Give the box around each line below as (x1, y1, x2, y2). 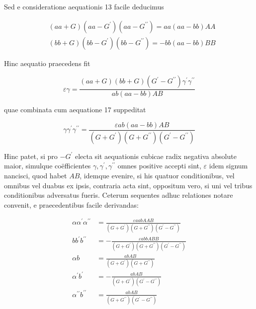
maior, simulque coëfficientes (4, 160, 91, 171)
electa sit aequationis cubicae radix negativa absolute (75, 151, 237, 161)
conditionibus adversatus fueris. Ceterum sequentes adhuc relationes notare (4, 190, 233, 200)
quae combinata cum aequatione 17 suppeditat (4, 104, 146, 115)
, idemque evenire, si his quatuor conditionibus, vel (80, 170, 235, 180)
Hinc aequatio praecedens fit (4, 58, 90, 68)
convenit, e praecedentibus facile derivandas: (4, 199, 139, 210)
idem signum (209, 160, 248, 171)
